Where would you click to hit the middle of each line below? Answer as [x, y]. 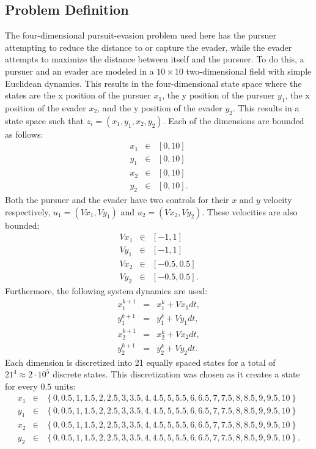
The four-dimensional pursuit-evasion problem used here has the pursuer [141, 35]
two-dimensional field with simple [249, 71]
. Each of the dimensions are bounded [233, 120]
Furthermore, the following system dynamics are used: [106, 290]
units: [65, 386]
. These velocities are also [250, 211]
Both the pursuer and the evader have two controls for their [117, 200]
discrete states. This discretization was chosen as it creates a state [176, 374]
